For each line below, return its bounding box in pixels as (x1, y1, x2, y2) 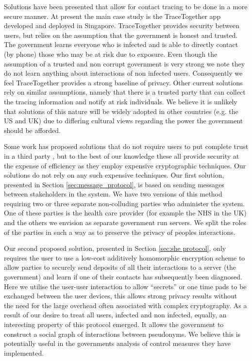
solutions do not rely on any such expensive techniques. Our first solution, (4, 170, 224, 180)
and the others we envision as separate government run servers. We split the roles (4, 217, 246, 228)
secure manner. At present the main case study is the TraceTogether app (4, 11, 221, 21)
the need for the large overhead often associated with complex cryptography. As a (4, 300, 247, 310)
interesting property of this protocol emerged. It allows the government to (4, 319, 224, 329)
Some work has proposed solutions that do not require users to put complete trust (4, 141, 249, 151)
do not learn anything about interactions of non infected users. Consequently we (4, 68, 243, 78)
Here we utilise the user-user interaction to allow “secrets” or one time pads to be (4, 281, 247, 291)
